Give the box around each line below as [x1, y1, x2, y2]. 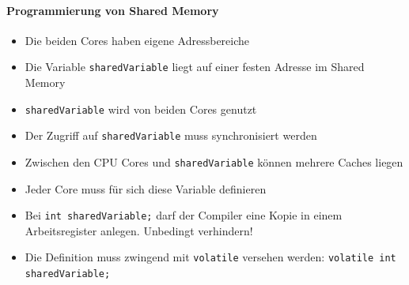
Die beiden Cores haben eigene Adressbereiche [25, 32, 250, 48]
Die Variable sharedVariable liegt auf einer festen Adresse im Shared [25, 58, 365, 75]
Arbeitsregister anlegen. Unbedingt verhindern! [25, 222, 253, 238]
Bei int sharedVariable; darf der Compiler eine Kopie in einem [25, 207, 343, 223]
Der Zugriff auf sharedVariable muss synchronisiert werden [25, 127, 317, 144]
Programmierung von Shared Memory [6, 2, 219, 18]
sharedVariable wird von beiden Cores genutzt [25, 100, 257, 117]
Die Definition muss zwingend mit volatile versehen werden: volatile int [25, 249, 396, 265]
